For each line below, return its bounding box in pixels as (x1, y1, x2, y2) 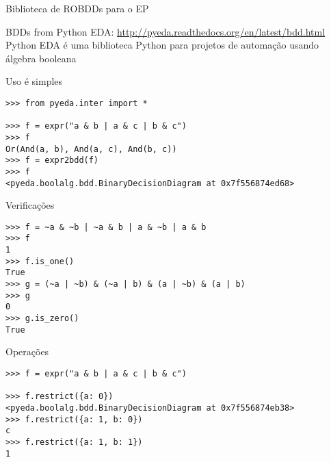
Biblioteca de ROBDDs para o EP (5, 1, 149, 15)
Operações (5, 344, 49, 359)
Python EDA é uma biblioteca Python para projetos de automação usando (5, 38, 319, 52)
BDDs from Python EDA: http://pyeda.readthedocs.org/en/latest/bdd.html (5, 24, 326, 38)
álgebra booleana (5, 51, 77, 65)
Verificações (5, 198, 55, 212)
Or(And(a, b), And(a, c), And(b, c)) (5, 144, 177, 154)
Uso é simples (5, 74, 63, 88)
